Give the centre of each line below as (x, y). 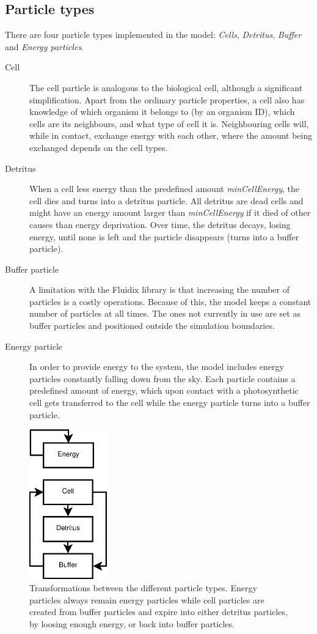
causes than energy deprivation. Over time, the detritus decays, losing (160, 224)
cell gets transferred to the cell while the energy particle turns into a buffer (170, 403)
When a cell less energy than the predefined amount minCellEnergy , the (164, 189)
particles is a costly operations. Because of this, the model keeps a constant (170, 301)
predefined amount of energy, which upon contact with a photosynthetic (164, 390)
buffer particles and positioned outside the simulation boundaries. (152, 326)
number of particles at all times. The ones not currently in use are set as (165, 313)
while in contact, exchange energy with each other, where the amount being (171, 135)
